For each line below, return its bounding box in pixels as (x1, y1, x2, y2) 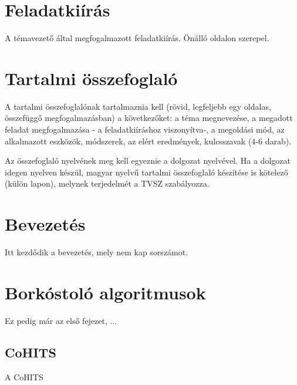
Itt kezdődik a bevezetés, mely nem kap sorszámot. (5, 246, 188, 258)
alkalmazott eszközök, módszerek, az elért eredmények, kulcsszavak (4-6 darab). (5, 134, 292, 147)
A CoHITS (5, 370, 43, 383)
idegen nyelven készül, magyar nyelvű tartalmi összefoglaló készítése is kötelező (5, 166, 288, 178)
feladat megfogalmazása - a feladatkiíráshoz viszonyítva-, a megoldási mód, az (5, 123, 285, 136)
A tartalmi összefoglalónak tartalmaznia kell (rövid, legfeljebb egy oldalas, (5, 100, 271, 112)
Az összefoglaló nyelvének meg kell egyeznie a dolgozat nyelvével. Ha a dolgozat (5, 154, 291, 167)
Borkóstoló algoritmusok (5, 280, 206, 304)
